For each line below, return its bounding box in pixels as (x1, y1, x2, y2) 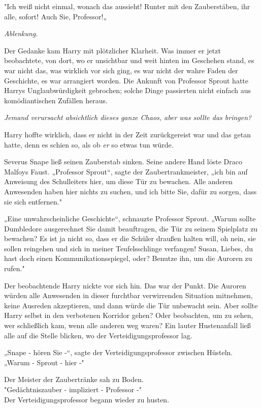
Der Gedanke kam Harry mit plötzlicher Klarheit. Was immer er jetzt (4, 45, 221, 55)
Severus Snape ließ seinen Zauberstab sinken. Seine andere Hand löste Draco (4, 156, 242, 167)
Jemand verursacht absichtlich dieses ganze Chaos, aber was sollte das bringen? (4, 112, 252, 123)
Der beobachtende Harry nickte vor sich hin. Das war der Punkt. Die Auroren (4, 280, 246, 290)
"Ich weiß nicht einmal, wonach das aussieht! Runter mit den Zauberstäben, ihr (4, 1, 250, 11)
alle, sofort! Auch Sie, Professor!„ (4, 11, 107, 21)
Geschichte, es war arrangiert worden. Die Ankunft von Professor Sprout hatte (4, 75, 249, 85)
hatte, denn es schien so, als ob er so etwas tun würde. (4, 139, 174, 150)
